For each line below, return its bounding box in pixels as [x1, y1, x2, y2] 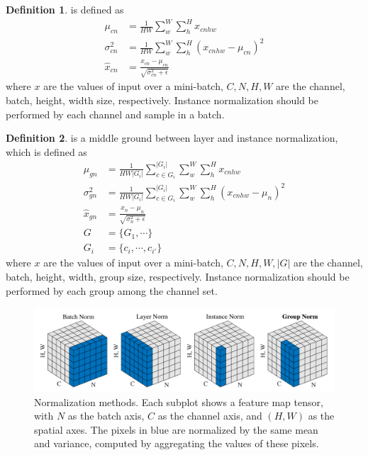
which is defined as [6, 144, 87, 159]
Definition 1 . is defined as [6, 2, 124, 16]
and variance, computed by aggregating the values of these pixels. [34, 436, 319, 451]
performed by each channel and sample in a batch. [6, 106, 225, 121]
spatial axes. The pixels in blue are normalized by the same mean [34, 422, 318, 437]
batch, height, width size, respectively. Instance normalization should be [6, 93, 319, 108]
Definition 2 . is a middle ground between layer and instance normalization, [6, 130, 338, 145]
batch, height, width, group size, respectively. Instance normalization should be [6, 269, 350, 283]
